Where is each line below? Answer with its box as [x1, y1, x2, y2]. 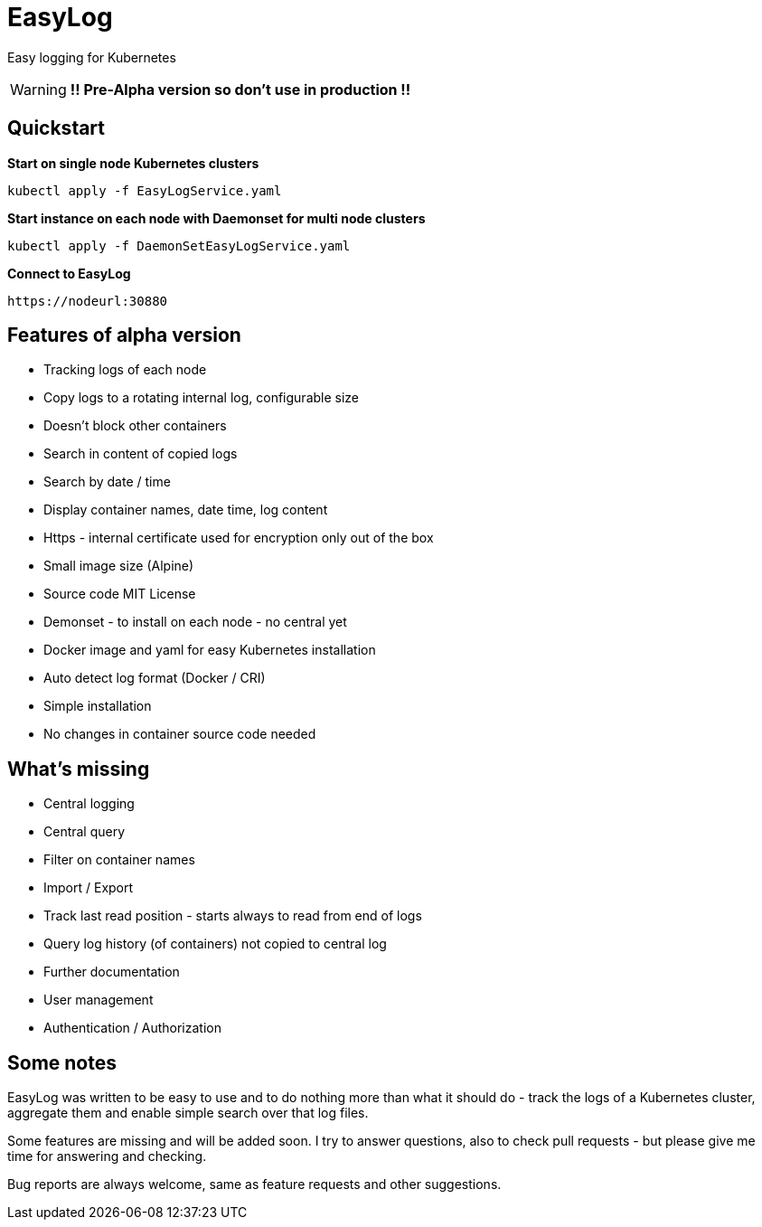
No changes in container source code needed [43, 726, 316, 742]
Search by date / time [43, 474, 171, 490]
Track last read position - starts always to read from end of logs [43, 908, 422, 924]
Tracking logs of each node [43, 362, 207, 378]
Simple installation [43, 698, 152, 714]
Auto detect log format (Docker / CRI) [43, 670, 266, 686]
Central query [43, 824, 126, 840]
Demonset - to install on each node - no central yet [43, 614, 347, 630]
